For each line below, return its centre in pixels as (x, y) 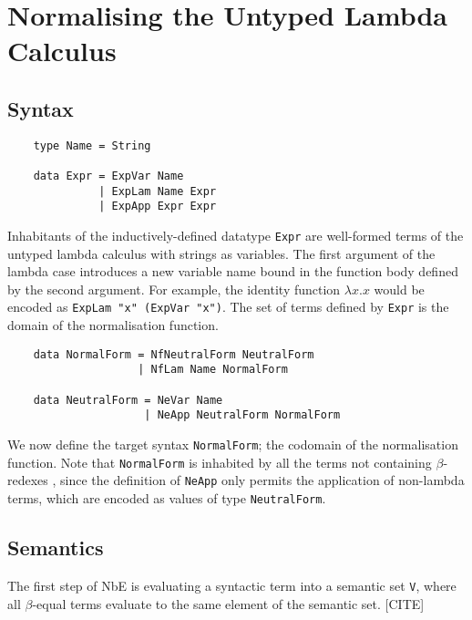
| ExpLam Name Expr (158, 191)
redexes (28, 480)
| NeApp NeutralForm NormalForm (242, 415)
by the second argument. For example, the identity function (174, 289)
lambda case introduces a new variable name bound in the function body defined (233, 271)
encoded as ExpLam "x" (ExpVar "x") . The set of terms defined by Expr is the (228, 307)
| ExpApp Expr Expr (158, 207)
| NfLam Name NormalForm (213, 370)
